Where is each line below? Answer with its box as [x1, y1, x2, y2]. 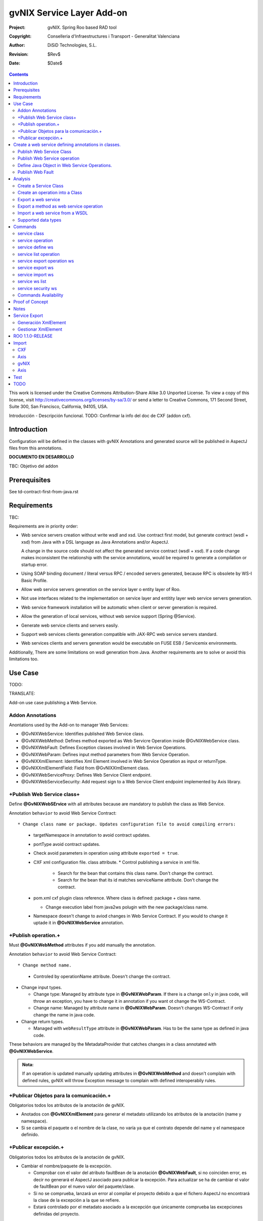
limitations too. [9, 656, 39, 662]
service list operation [18, 251, 60, 257]
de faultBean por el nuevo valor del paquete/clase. [33, 1183, 135, 1189]
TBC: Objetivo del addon [9, 463, 58, 469]
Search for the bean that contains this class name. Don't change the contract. [57, 870, 214, 876]
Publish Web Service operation [18, 155, 80, 161]
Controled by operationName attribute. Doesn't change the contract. [33, 973, 171, 979]
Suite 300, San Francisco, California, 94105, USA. [9, 403, 108, 410]
